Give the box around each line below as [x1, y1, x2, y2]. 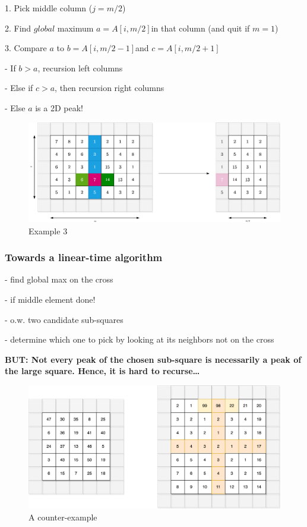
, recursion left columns [37, 61, 123, 74]
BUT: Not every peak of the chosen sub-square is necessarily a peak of [5, 353, 302, 365]
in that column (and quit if [151, 21, 250, 34]
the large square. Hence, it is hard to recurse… [5, 365, 200, 377]
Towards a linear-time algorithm [5, 250, 163, 265]
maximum [57, 21, 94, 34]
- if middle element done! [5, 293, 96, 306]
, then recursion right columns [55, 81, 164, 94]
